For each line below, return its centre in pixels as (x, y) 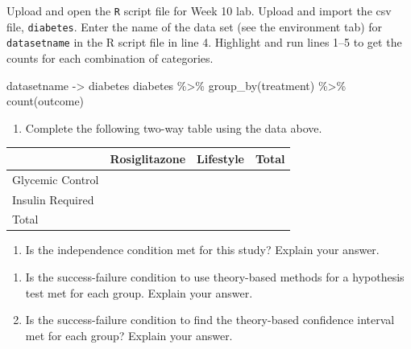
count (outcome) (46, 101)
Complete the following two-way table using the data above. (174, 127)
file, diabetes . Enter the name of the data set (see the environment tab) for (195, 26)
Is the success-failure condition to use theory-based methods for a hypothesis (215, 277)
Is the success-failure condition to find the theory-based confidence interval (210, 320)
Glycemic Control (56, 179)
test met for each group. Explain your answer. (139, 292)
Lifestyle (220, 158)
